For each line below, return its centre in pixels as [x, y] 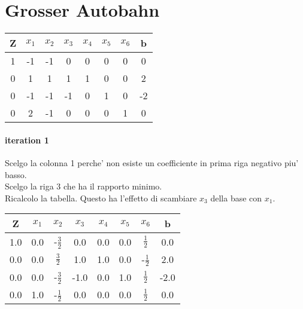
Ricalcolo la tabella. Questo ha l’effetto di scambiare [101, 198]
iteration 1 [27, 140]
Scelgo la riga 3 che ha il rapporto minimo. [84, 186]
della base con [236, 198]
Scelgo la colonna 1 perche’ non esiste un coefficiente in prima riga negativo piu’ [152, 162]
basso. [16, 174]
